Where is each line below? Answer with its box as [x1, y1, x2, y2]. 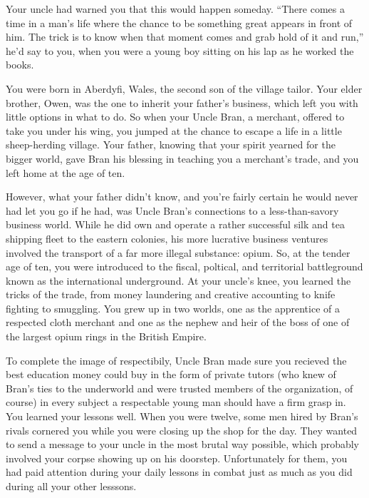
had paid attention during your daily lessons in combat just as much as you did [6, 464, 353, 479]
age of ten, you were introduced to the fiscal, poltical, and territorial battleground [6, 259, 363, 274]
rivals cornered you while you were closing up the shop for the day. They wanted [6, 422, 358, 437]
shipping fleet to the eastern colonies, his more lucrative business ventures [6, 230, 328, 245]
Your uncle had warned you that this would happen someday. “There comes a [6, 1, 345, 16]
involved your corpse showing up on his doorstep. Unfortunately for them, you [6, 450, 348, 465]
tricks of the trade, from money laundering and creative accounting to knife [6, 287, 336, 302]
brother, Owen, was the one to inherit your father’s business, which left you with [6, 95, 358, 110]
